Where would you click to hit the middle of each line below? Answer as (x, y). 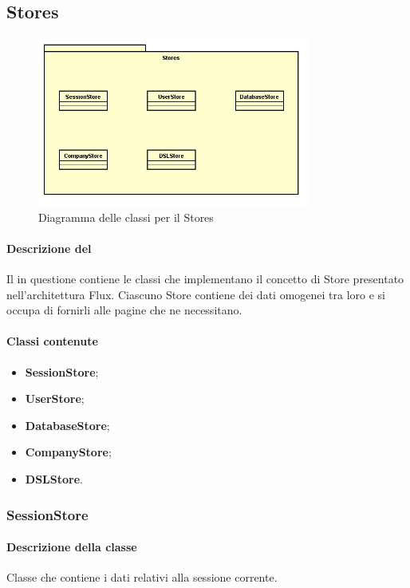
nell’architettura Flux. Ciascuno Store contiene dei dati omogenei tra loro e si (196, 294)
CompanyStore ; (68, 452)
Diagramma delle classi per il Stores (126, 217)
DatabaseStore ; (67, 425)
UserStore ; (55, 399)
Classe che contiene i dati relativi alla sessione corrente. (142, 577)
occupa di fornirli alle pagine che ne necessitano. (124, 310)
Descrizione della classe (72, 547)
